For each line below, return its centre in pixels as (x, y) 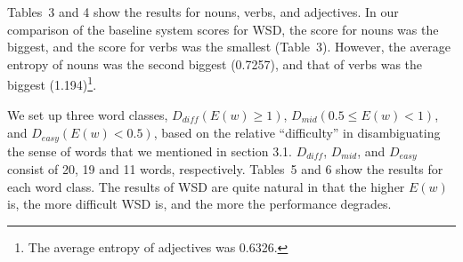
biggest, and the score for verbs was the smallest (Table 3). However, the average (229, 47)
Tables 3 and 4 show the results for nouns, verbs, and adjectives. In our (203, 12)
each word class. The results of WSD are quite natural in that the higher (206, 186)
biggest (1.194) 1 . (52, 83)
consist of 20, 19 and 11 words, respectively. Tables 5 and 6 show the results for (225, 168)
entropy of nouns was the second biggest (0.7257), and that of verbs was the (215, 64)
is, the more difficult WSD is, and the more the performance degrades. (199, 204)
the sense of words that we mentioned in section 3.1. (150, 151)
